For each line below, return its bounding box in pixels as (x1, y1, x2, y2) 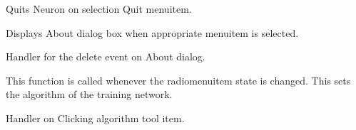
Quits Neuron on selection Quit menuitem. (6, 1, 192, 16)
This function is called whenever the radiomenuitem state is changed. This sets (6, 72, 351, 87)
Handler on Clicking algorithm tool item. (6, 110, 185, 125)
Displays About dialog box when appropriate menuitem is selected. (6, 25, 299, 40)
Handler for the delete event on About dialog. (6, 49, 205, 64)
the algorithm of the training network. (6, 87, 173, 102)
